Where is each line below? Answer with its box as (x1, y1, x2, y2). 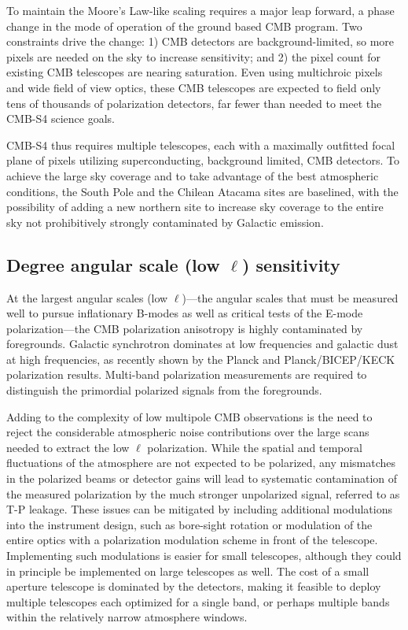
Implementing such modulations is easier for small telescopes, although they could (6, 547, 402, 564)
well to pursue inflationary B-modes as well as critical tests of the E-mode (6, 305, 363, 321)
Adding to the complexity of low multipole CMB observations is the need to (6, 408, 373, 424)
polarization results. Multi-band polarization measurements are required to (6, 366, 367, 383)
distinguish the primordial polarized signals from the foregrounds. (6, 382, 322, 398)
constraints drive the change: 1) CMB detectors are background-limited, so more (6, 33, 395, 50)
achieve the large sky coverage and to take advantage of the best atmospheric (6, 167, 379, 183)
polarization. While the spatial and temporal (147, 439, 362, 455)
